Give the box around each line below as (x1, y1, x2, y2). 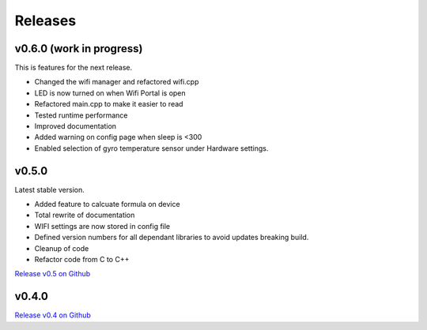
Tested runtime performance (34, 111, 128, 120)
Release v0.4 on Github (14, 310, 91, 320)
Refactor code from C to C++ (34, 255, 130, 264)
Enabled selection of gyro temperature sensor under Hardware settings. (34, 143, 269, 153)
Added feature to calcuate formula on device (34, 200, 181, 209)
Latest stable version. (14, 185, 85, 194)
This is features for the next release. (14, 63, 133, 73)
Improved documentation (34, 122, 117, 131)
